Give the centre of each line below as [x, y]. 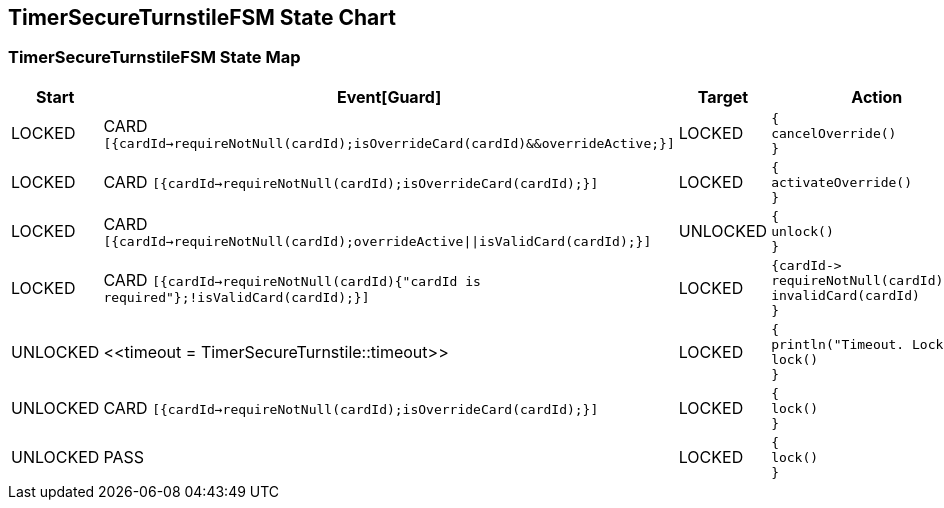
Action [877, 96]
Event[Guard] [389, 96]
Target [723, 96]
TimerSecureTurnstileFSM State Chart [202, 17]
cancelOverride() [834, 133]
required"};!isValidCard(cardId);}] [236, 298]
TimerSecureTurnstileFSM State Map [154, 57]
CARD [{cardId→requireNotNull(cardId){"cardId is [292, 280]
